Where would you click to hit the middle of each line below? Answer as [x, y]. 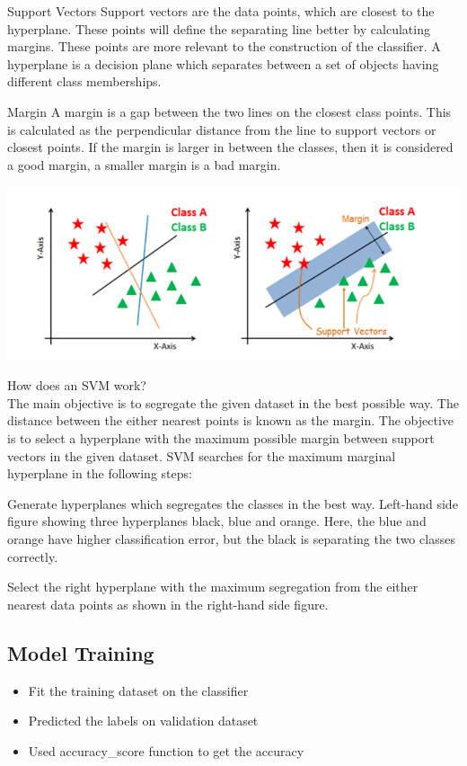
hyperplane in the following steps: [100, 473]
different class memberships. [84, 81]
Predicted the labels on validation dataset [143, 721]
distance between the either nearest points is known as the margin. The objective [231, 420]
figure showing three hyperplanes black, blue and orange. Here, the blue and [217, 521]
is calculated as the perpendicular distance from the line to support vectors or [222, 129]
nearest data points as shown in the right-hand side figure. [168, 604]
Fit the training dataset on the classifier [138, 690]
